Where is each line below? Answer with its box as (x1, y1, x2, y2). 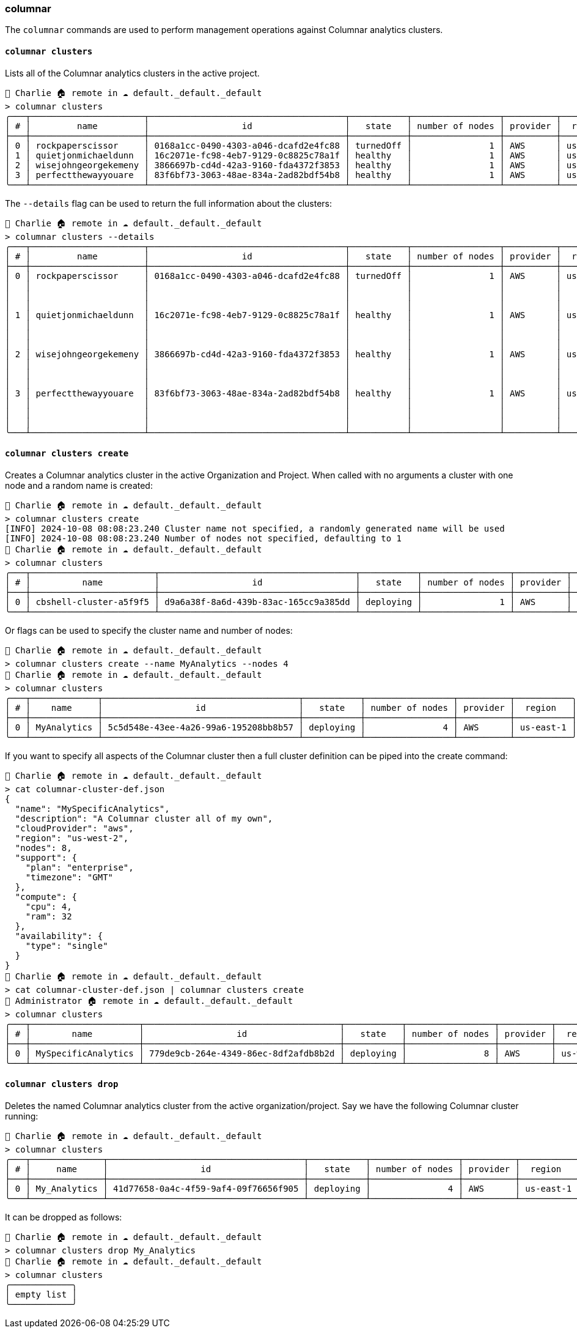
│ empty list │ (5, 1290, 78, 1300)
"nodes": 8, (15, 842, 72, 853)
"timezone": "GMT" (25, 872, 114, 882)
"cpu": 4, (25, 901, 72, 912)
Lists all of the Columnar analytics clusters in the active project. (5, 67, 260, 78)
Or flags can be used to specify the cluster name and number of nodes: (5, 625, 293, 636)
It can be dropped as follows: (5, 1212, 122, 1223)
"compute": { (15, 891, 78, 902)
